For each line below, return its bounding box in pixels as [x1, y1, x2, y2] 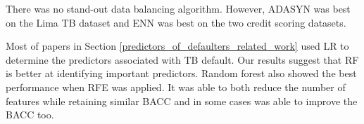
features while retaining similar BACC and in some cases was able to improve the [6, 93, 358, 108]
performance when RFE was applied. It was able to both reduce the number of [6, 79, 346, 94]
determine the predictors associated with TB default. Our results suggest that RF [6, 52, 359, 67]
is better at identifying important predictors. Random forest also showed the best [6, 66, 357, 81]
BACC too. [6, 107, 54, 122]
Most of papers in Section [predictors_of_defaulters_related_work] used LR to [6, 39, 349, 53]
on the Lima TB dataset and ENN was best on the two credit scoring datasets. [6, 15, 346, 29]
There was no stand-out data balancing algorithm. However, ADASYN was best [6, 1, 351, 15]
